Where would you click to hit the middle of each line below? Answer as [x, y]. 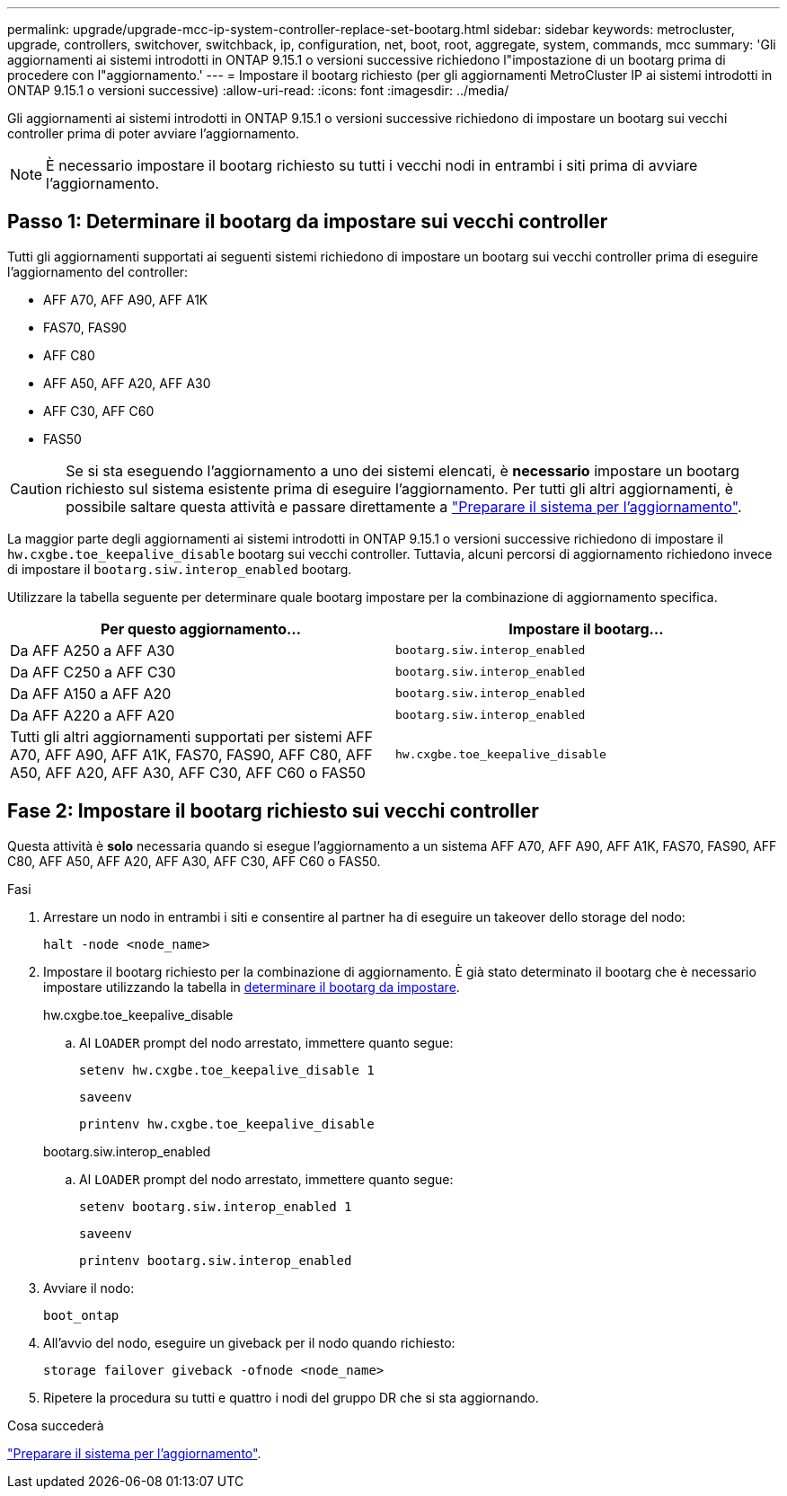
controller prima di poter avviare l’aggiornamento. [153, 133]
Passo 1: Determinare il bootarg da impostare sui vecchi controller [308, 222]
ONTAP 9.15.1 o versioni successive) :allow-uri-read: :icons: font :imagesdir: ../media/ [258, 90]
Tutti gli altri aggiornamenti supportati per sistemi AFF [192, 736]
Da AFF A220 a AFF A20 [93, 715]
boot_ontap [81, 1315]
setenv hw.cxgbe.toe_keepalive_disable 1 [227, 1070]
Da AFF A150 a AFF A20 [91, 693]
